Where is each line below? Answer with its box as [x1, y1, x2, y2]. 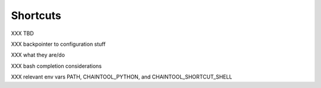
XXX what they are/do [11, 51, 65, 59]
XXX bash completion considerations [11, 62, 102, 70]
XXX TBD [11, 30, 34, 37]
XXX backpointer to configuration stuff [11, 40, 106, 48]
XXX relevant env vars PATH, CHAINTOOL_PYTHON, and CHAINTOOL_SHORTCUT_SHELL [11, 73, 232, 80]
